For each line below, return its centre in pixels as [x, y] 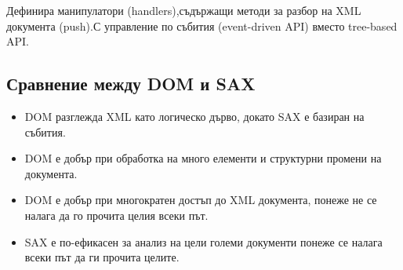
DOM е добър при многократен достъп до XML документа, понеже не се [201, 200]
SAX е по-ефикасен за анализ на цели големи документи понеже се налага [203, 241]
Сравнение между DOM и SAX [131, 84]
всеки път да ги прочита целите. [102, 257]
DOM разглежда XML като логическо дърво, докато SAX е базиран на [194, 116]
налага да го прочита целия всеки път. [116, 215]
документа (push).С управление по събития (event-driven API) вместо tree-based [202, 26]
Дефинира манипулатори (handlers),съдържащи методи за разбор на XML [184, 10]
